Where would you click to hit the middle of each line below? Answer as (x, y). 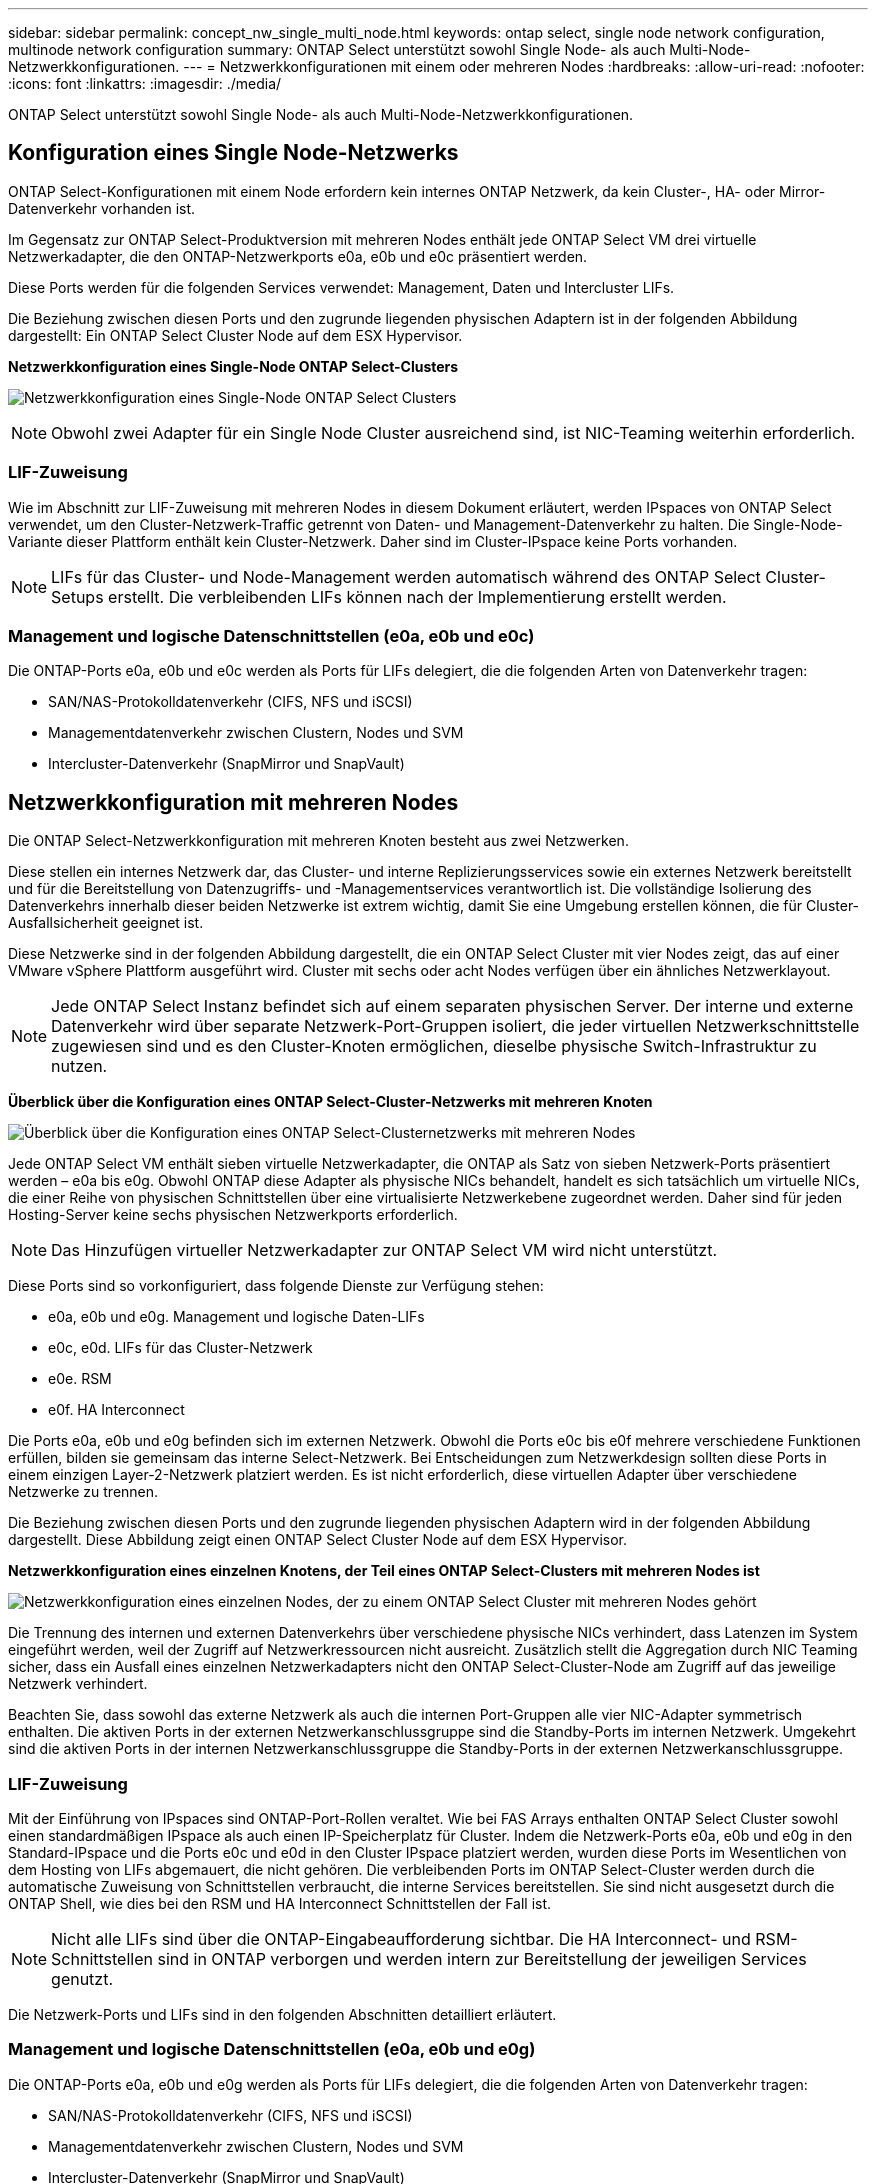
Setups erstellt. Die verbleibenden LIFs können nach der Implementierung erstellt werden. (389, 596)
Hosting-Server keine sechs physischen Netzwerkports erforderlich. (233, 1215)
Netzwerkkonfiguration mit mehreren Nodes (233, 802)
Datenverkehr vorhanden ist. (102, 208)
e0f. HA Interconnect (116, 1410)
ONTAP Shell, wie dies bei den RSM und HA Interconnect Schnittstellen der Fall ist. (280, 1903)
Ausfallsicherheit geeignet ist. (106, 923)
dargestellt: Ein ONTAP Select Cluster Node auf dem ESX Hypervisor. (235, 335)
